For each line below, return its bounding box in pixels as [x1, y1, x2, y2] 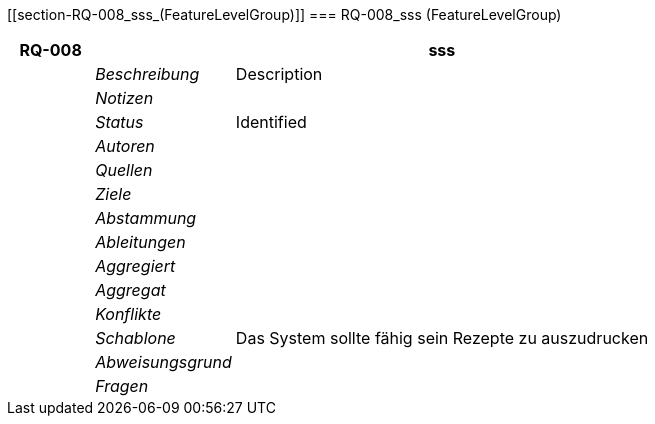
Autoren [95, 136, 155, 156]
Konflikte [95, 304, 162, 324]
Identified [235, 112, 307, 132]
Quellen [95, 160, 153, 180]
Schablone [95, 328, 176, 348]
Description [235, 64, 323, 84]
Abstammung [95, 208, 197, 228]
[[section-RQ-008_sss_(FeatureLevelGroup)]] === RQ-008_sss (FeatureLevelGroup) [7, 6, 562, 23]
